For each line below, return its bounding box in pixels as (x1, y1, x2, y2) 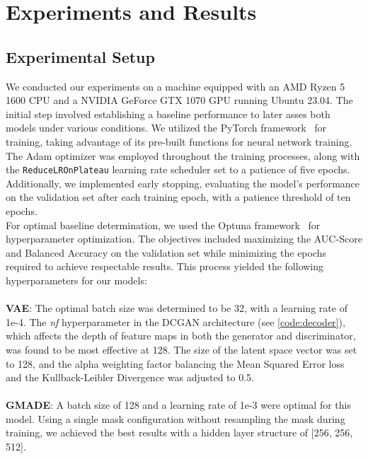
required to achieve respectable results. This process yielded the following (6, 259, 324, 274)
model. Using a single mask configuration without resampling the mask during (6, 411, 345, 426)
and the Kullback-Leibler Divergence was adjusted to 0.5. (6, 370, 255, 385)
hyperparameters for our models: (6, 272, 147, 287)
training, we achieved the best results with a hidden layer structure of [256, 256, (6, 425, 353, 440)
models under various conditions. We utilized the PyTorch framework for (6, 120, 326, 135)
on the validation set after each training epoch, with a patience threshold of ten (6, 190, 351, 204)
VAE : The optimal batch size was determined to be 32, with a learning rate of (6, 301, 347, 315)
